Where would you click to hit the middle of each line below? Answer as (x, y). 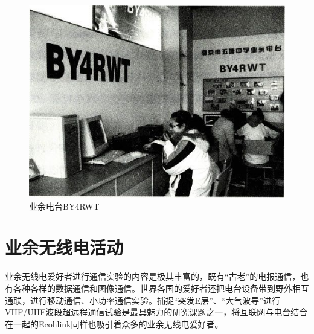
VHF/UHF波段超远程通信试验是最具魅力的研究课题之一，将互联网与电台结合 (156, 312)
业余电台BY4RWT (64, 206)
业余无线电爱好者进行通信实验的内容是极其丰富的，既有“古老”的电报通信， (153, 276)
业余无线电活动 (64, 247)
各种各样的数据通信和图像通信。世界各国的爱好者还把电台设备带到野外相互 (161, 288)
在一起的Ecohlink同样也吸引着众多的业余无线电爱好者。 (114, 323)
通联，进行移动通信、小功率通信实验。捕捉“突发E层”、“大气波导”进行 (143, 300)
